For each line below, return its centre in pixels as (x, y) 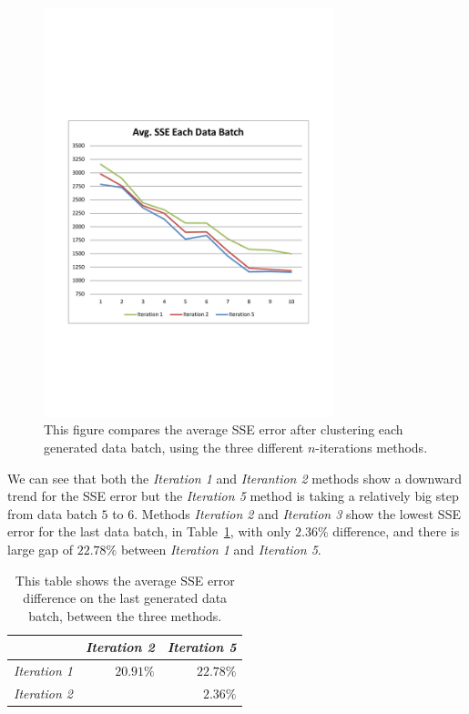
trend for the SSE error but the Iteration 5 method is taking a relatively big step (233, 496)
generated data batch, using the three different (174, 447)
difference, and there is (396, 531)
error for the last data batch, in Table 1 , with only (149, 531)
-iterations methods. (372, 447)
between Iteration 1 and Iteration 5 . (221, 549)
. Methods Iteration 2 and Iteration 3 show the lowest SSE (297, 513)
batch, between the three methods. (125, 615)
